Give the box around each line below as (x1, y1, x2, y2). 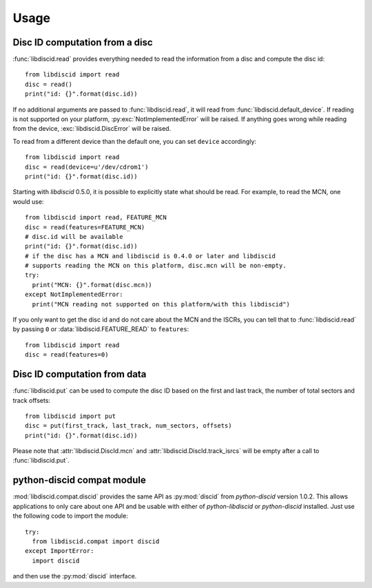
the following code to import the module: (12, 512, 129, 520)
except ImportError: (25, 547, 94, 555)
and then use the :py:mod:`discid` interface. (12, 572, 137, 580)
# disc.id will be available (25, 233, 123, 240)
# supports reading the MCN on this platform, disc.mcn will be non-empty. (25, 262, 287, 270)
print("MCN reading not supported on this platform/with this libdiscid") (32, 300, 291, 308)
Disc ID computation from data (12, 368, 147, 380)
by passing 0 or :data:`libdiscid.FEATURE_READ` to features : (12, 325, 189, 333)
